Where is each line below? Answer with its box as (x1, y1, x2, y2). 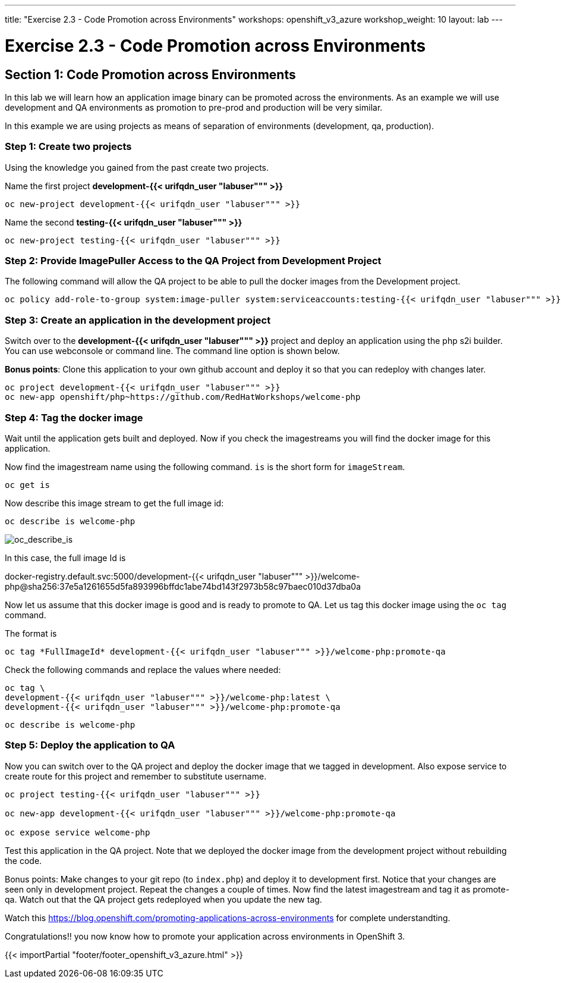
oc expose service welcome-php (5, 827, 150, 837)
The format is (5, 628, 57, 638)
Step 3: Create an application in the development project (5, 314, 271, 326)
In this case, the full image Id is (5, 552, 126, 563)
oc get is (5, 480, 50, 490)
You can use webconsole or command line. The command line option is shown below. (5, 346, 340, 356)
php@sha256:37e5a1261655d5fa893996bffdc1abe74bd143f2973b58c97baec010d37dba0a (5, 581, 361, 591)
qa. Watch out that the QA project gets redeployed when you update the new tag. (5, 894, 322, 904)
